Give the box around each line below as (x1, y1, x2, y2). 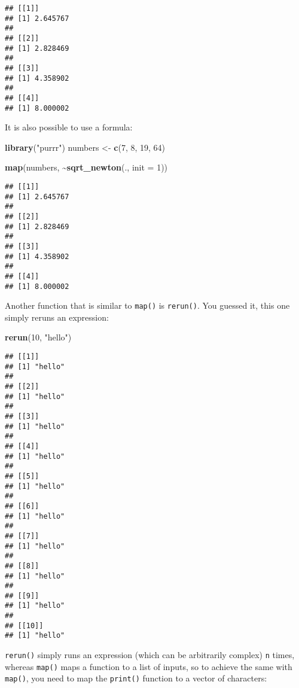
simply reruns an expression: (5, 310, 109, 323)
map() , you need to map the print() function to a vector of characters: (5, 672, 267, 684)
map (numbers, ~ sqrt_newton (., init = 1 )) (5, 161, 168, 173)
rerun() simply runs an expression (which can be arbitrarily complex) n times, (5, 649, 295, 661)
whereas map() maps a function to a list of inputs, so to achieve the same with (5, 660, 292, 672)
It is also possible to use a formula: (5, 121, 133, 133)
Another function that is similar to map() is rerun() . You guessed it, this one (5, 299, 290, 312)
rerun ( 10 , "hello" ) (5, 331, 72, 343)
